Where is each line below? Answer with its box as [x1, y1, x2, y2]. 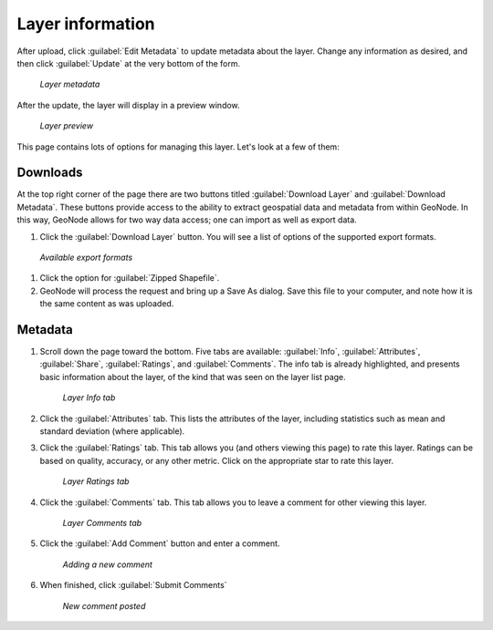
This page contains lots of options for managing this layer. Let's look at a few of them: [16, 141, 340, 152]
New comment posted [62, 600, 146, 611]
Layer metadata [39, 78, 100, 90]
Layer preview [39, 120, 94, 131]
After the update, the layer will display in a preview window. [16, 99, 241, 110]
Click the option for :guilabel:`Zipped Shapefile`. [39, 273, 220, 284]
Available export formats [39, 252, 133, 263]
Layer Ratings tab [62, 476, 130, 487]
